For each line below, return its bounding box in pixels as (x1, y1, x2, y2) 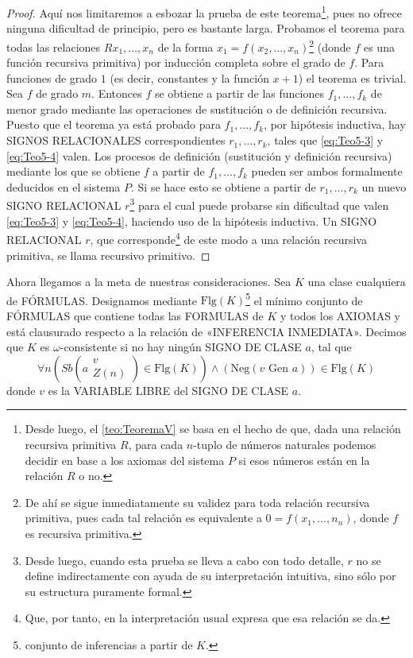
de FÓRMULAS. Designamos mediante (6, 292, 198, 308)
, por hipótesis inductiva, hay (264, 116, 406, 133)
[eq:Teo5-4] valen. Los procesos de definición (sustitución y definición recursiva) (6, 147, 392, 164)
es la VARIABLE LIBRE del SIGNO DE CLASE (48, 381, 289, 398)
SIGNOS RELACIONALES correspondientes (6, 132, 226, 149)
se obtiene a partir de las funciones (154, 85, 324, 102)
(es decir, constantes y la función (110, 69, 269, 86)
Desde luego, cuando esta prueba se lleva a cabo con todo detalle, (25, 552, 344, 568)
